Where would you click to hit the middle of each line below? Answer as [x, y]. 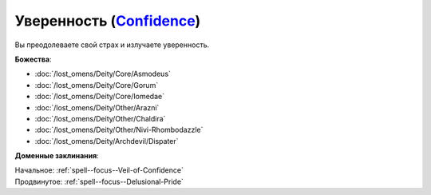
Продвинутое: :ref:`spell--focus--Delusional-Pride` [99, 181]
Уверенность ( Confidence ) [108, 21]
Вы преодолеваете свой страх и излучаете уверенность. [112, 45]
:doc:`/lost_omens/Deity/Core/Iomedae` [100, 97]
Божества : [33, 59]
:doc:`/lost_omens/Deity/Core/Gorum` [97, 85]
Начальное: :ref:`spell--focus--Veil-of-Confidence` [99, 170]
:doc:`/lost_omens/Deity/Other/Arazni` [97, 107]
